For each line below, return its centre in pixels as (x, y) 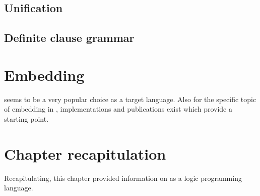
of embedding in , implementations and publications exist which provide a (118, 109)
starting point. (26, 118)
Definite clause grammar (69, 38)
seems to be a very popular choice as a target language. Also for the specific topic (130, 99)
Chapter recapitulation (85, 153)
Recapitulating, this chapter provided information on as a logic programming (123, 178)
